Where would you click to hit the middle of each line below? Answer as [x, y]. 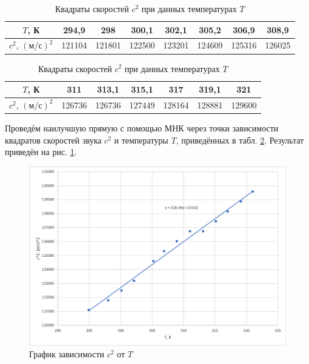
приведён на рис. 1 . [41, 152]
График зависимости [67, 354]
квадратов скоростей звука [53, 140]
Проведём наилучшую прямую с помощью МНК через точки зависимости [142, 128]
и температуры [141, 140]
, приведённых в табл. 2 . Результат [240, 140]
